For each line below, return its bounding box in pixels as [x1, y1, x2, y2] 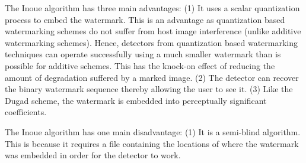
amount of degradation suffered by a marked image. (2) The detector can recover [5, 71, 299, 83]
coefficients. [5, 106, 47, 118]
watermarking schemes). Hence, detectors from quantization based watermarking [5, 36, 298, 48]
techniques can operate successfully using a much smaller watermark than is [5, 48, 281, 60]
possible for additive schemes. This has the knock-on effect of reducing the [5, 59, 275, 71]
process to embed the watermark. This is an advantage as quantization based [5, 13, 285, 25]
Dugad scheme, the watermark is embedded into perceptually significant [5, 94, 267, 106]
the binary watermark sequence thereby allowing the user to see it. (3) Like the [5, 83, 293, 95]
